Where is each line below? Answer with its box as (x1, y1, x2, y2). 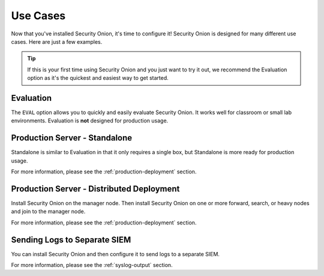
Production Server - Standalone (11, 133, 133, 143)
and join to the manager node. (11, 208, 86, 215)
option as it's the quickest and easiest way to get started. (27, 74, 169, 82)
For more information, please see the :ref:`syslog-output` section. (11, 262, 173, 269)
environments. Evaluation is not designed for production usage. (11, 117, 169, 124)
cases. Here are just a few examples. (11, 38, 103, 45)
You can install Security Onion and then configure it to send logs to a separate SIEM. (11, 250, 220, 257)
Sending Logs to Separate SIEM (11, 235, 131, 245)
